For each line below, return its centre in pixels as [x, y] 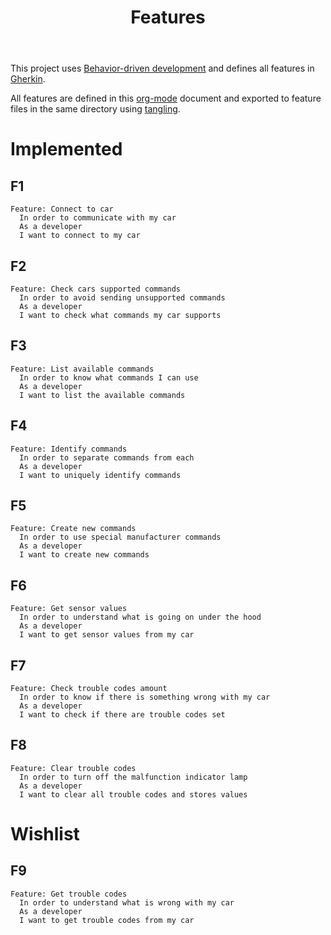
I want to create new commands [84, 555]
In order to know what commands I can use [109, 377]
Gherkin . [28, 79]
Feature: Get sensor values [69, 609]
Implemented [66, 149]
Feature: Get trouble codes [69, 894]
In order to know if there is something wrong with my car [145, 697]
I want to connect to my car [80, 236]
